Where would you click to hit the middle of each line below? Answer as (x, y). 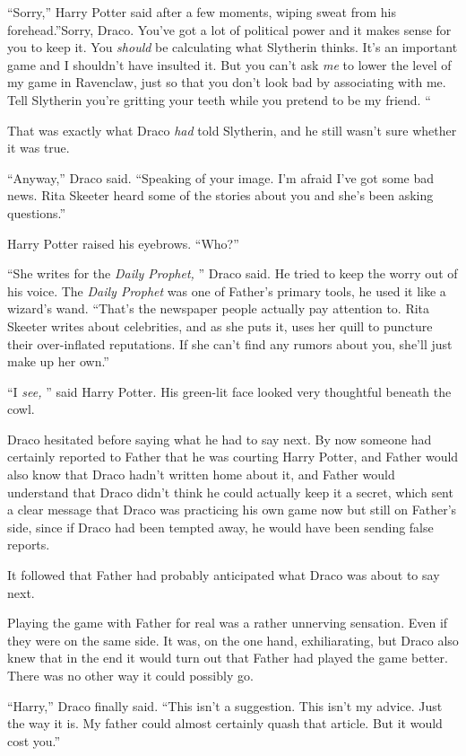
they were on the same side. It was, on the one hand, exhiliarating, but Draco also (233, 640)
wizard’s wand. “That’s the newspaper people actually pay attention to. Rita (219, 308)
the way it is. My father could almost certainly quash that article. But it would (225, 723)
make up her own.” (58, 361)
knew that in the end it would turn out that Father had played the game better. (228, 658)
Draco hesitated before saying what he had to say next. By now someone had (220, 439)
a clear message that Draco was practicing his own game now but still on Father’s (232, 510)
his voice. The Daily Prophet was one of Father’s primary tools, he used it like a (227, 290)
